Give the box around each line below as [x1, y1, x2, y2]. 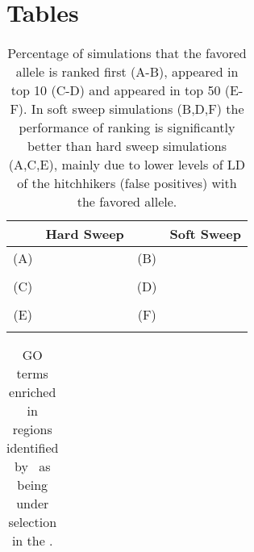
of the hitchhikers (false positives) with [17, 174, 237, 193]
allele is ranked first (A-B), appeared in [15, 62, 239, 82]
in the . [11, 531, 53, 550]
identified [6, 438, 59, 458]
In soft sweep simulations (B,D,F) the [31, 99, 244, 119]
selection [8, 512, 57, 532]
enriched [9, 383, 56, 402]
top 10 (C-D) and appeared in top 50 [10, 81, 221, 100]
